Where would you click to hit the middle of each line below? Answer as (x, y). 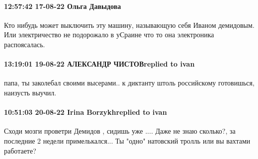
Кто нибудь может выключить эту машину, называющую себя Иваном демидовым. (129, 25)
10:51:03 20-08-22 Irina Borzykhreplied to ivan (86, 112)
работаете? (20, 150)
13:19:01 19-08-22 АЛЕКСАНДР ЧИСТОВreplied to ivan (99, 64)
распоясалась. (25, 44)
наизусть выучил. (30, 92)
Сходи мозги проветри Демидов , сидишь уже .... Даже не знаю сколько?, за (120, 131)
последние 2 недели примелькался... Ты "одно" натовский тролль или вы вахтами (127, 140)
